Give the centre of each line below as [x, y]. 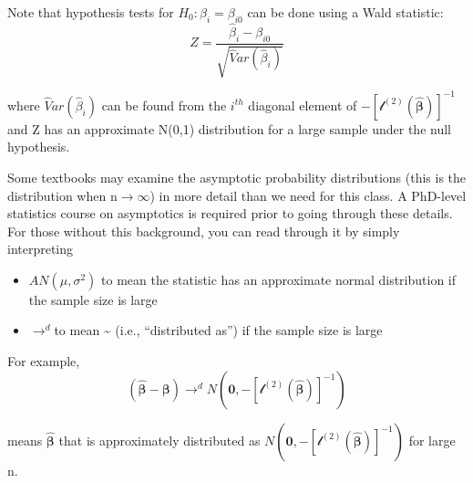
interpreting [41, 249]
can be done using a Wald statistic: [345, 12]
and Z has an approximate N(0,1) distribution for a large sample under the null [229, 128]
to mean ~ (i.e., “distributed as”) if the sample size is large [218, 330]
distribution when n [62, 195]
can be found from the [164, 105]
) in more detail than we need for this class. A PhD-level [308, 195]
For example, [44, 361]
